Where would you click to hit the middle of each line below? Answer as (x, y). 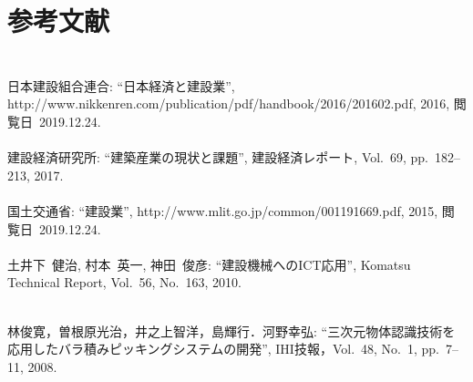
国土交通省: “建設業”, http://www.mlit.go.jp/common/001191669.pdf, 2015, (223, 211)
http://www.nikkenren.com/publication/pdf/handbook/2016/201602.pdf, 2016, (229, 103)
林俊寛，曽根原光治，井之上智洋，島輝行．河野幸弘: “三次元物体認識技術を (231, 330)
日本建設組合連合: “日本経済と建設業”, (121, 85)
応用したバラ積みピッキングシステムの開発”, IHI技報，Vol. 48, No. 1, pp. (224, 349)
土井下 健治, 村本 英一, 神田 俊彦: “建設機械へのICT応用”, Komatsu (209, 264)
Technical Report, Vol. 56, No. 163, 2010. (124, 282)
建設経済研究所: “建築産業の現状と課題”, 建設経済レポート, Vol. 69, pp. (218, 157)
